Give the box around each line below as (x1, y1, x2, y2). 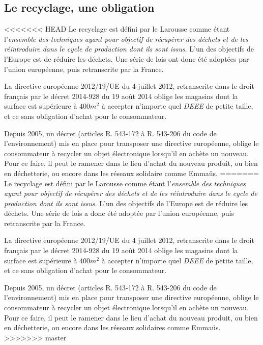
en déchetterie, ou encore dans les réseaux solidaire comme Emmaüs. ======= (4, 167, 259, 178)
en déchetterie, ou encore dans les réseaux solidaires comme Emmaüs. (4, 322, 221, 333)
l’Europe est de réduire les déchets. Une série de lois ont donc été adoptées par (4, 53, 249, 64)
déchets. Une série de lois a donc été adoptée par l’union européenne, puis (4, 208, 234, 218)
